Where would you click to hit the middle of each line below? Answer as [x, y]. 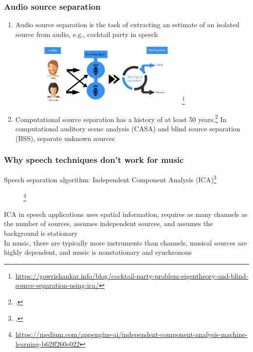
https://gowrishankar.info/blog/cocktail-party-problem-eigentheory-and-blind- [132, 275]
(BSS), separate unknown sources [65, 138]
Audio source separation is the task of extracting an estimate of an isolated [127, 25]
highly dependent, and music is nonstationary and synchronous [98, 252]
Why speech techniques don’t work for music [94, 160]
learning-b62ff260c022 [47, 343]
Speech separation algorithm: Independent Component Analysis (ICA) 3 [110, 179]
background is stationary [41, 233]
